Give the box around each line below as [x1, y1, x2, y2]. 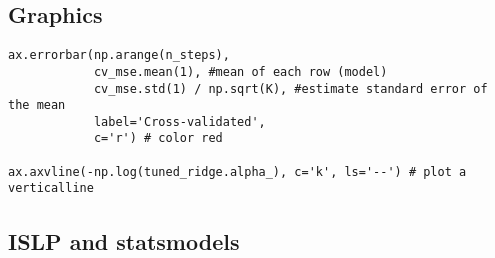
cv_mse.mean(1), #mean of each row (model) [93, 64, 388, 79]
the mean [8, 98, 66, 113]
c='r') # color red [93, 131, 223, 146]
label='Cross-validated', [93, 114, 266, 129]
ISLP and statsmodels [8, 225, 240, 256]
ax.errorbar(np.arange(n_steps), [8, 48, 230, 63]
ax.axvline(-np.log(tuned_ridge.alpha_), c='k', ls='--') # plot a [8, 164, 467, 179]
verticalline [8, 181, 94, 196]
